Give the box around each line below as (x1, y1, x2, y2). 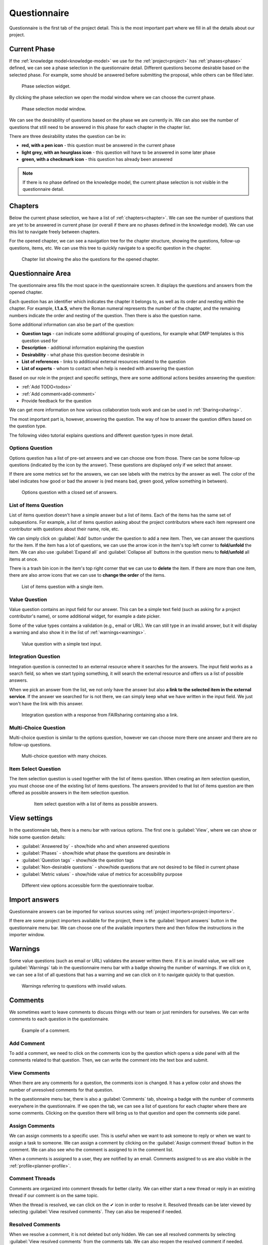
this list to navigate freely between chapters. (9, 229, 100, 235)
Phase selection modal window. (21, 106, 86, 112)
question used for (21, 338, 58, 344)
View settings (9, 814, 53, 823)
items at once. (9, 556, 38, 562)
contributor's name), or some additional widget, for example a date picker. (9, 613, 161, 620)
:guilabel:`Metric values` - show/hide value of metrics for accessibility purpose (21, 871, 183, 877)
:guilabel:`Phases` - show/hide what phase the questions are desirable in (21, 850, 171, 856)
